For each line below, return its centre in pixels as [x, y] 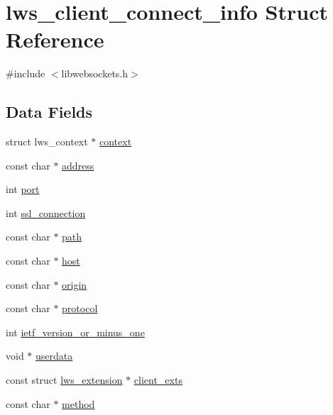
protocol [80, 308]
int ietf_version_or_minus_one [75, 332]
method [78, 403]
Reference [55, 39]
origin [75, 284]
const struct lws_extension [64, 380]
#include [26, 73]
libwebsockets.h [95, 73]
